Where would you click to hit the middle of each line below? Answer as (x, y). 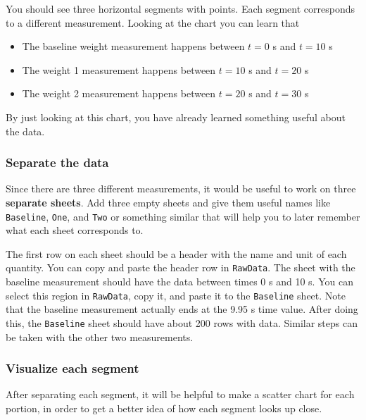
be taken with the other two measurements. (100, 336)
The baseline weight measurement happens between (133, 46)
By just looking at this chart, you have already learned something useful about (176, 117)
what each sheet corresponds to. (75, 230)
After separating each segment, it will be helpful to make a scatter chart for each (180, 394)
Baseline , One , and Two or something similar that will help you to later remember (183, 216)
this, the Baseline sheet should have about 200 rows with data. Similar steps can (182, 322)
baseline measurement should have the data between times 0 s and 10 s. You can (179, 282)
